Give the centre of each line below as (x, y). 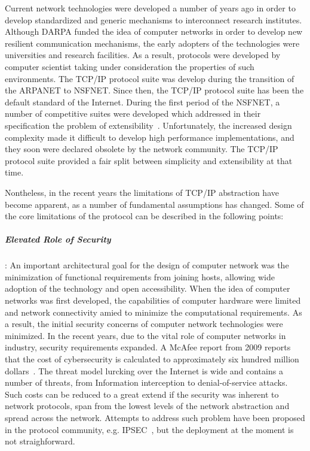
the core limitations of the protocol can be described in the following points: (144, 216)
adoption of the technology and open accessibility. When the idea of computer (148, 288)
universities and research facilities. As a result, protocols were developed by (143, 55)
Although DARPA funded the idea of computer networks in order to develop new (154, 31)
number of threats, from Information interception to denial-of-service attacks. (146, 382)
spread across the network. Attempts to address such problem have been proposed (155, 417)
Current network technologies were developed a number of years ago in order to (150, 8)
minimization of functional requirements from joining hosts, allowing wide (140, 276)
